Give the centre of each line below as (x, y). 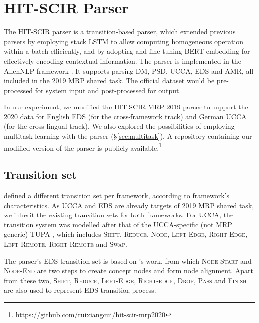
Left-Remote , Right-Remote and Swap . (65, 244)
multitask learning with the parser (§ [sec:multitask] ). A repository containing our (128, 136)
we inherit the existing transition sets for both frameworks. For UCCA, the (119, 215)
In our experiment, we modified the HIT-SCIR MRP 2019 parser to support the (126, 107)
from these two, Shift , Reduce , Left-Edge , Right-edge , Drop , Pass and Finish (125, 280)
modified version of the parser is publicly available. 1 (83, 147)
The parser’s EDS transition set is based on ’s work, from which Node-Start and (128, 261)
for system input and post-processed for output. (108, 90)
